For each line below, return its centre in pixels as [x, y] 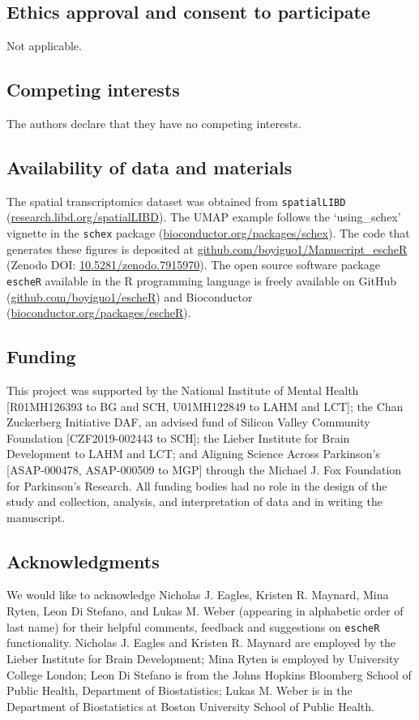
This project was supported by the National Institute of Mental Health [183, 390]
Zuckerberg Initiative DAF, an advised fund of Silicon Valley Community [188, 422]
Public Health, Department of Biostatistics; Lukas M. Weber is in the [180, 690]
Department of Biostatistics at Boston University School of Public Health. [190, 706]
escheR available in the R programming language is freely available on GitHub [201, 280]
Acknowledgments [83, 561]
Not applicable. [44, 46]
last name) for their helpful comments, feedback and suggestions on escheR [193, 626]
